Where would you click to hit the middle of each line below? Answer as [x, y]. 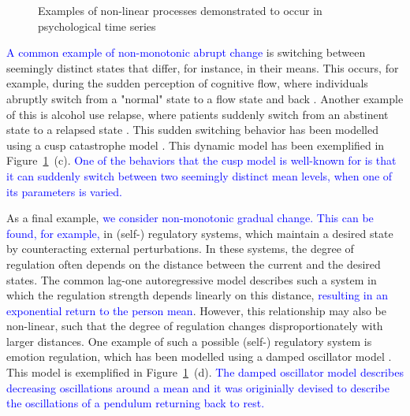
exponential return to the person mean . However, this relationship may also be [196, 310]
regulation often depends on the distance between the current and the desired [194, 264]
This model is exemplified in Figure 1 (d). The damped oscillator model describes [205, 372]
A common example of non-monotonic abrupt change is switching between [186, 52]
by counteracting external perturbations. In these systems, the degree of [180, 249]
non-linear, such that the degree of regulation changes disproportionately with [195, 326]
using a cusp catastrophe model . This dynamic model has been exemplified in [196, 145]
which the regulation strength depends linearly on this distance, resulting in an [197, 295]
